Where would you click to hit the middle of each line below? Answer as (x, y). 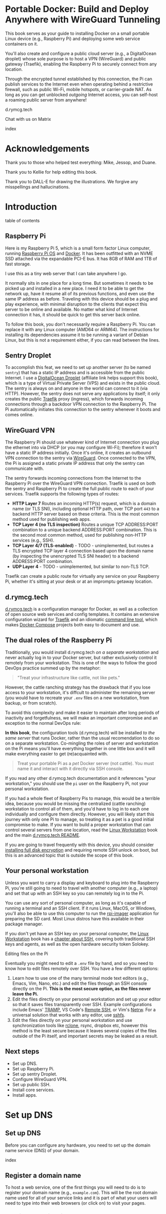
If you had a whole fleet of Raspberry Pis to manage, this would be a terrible (83, 798)
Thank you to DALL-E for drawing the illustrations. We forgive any (72, 181)
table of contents (22, 220)
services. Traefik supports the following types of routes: (62, 494)
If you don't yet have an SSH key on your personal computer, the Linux (77, 933)
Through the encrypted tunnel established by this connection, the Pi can (79, 79)
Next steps (22, 1051)
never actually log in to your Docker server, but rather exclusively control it (81, 658)
